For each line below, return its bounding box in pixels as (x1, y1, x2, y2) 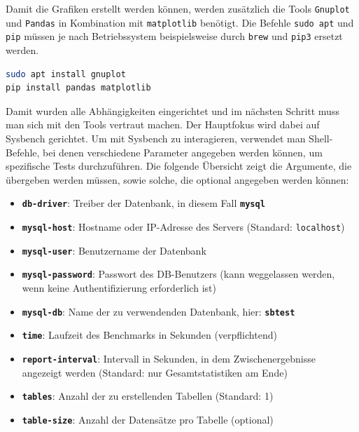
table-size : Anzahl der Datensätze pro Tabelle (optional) (22, 412, 274, 426)
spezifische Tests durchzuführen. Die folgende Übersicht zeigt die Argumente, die (6, 158, 352, 173)
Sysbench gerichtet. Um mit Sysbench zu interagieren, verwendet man (6, 130, 306, 145)
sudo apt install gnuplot (6, 69, 126, 79)
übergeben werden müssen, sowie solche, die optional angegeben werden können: (6, 172, 349, 187)
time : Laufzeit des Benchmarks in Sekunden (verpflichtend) (22, 328, 277, 342)
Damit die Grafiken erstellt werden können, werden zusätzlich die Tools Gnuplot (6, 1, 350, 15)
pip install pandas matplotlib (6, 83, 151, 93)
